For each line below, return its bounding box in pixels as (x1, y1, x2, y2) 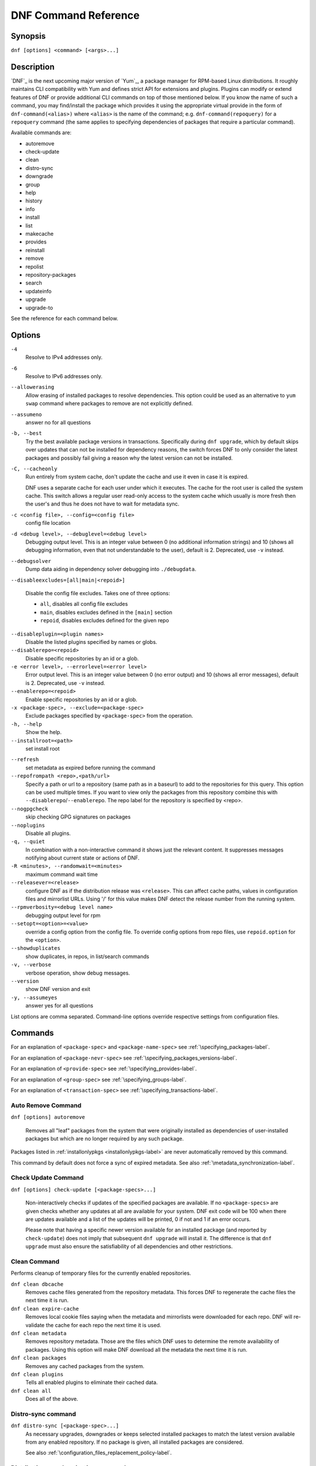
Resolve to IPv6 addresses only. (25, 372, 102, 379)
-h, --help (11, 721, 42, 727)
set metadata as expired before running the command (25, 764, 156, 771)
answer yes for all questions (25, 1002, 94, 1009)
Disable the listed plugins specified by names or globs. (25, 638, 157, 645)
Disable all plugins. (25, 830, 71, 837)
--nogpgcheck (11, 805, 49, 812)
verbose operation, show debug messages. (25, 969, 130, 976)
